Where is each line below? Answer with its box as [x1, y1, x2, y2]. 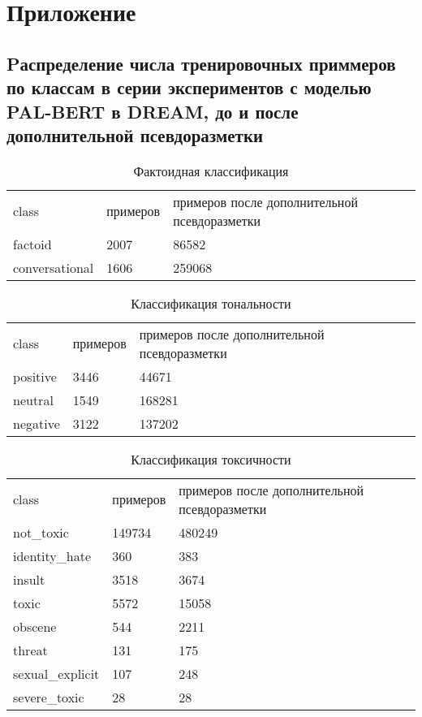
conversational [13, 257, 94, 277]
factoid [13, 234, 52, 253]
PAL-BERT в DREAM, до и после [6, 98, 299, 123]
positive [13, 366, 57, 386]
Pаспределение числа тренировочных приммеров [6, 50, 396, 76]
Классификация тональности [131, 293, 291, 313]
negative [13, 413, 60, 433]
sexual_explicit [13, 663, 100, 683]
